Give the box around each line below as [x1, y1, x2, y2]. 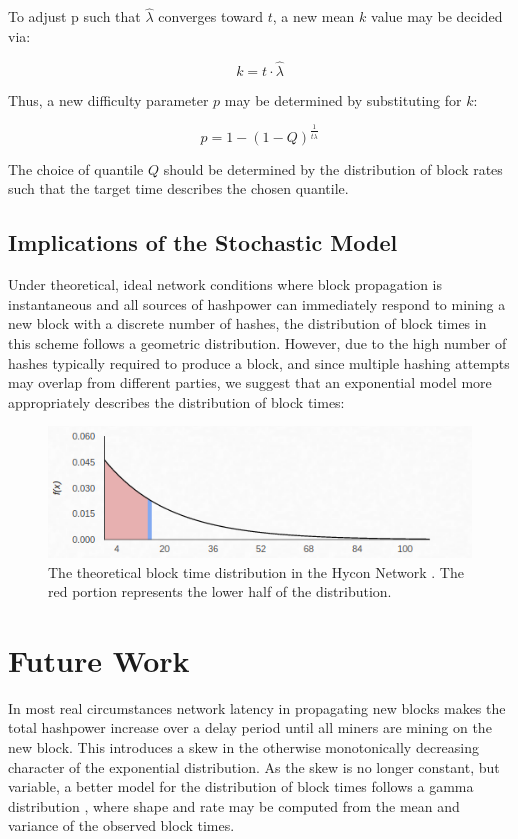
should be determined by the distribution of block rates [163, 158, 503, 179]
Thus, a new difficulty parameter [8, 89, 209, 110]
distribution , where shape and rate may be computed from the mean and [8, 795, 460, 816]
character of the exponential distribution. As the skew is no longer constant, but [8, 756, 500, 777]
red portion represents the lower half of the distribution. [48, 581, 392, 602]
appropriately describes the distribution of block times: [8, 391, 345, 412]
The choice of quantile [8, 158, 144, 179]
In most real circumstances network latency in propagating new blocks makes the [8, 697, 506, 718]
